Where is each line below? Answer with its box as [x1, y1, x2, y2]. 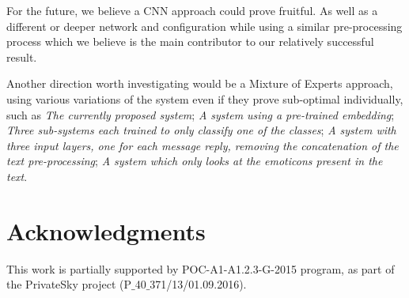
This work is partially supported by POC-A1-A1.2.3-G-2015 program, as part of [6, 260, 395, 277]
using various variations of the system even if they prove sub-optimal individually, [6, 90, 403, 107]
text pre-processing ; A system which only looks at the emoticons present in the [6, 153, 383, 169]
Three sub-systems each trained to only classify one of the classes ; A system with [6, 122, 396, 138]
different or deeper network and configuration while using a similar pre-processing [6, 17, 403, 34]
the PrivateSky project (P [6, 276, 131, 292]
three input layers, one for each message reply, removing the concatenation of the [6, 137, 399, 153]
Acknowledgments [6, 214, 206, 247]
